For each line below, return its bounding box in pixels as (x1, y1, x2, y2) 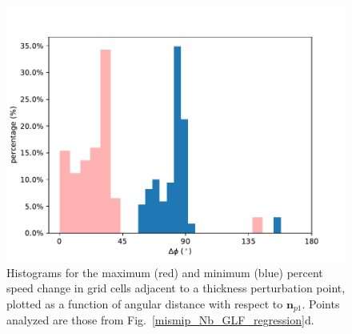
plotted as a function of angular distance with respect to (6, 295, 283, 312)
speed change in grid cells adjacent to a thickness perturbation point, (6, 280, 346, 296)
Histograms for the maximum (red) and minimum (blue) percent (6, 264, 323, 280)
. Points (302, 295, 340, 312)
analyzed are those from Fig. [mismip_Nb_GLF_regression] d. (6, 312, 314, 328)
